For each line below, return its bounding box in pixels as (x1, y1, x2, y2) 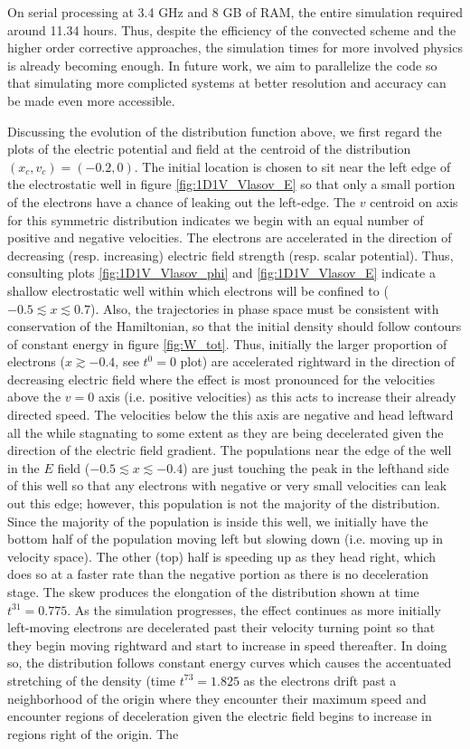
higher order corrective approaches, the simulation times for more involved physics (7, 38, 463, 57)
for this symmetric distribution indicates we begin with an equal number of (7, 210, 424, 229)
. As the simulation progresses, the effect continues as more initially (67, 600, 441, 619)
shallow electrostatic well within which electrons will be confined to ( (7, 280, 389, 299)
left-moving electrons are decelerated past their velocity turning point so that (7, 618, 436, 637)
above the (7, 387, 61, 406)
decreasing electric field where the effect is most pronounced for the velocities (7, 369, 435, 388)
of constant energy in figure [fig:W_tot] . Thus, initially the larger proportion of (7, 334, 447, 353)
